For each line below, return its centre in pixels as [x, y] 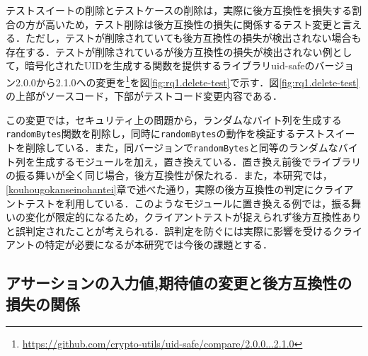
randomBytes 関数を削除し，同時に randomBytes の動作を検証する [151, 133]
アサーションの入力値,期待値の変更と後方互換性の [179, 283]
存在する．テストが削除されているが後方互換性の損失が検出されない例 [169, 51]
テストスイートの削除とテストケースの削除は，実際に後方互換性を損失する [179, 10]
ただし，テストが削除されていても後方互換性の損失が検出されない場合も [193, 38]
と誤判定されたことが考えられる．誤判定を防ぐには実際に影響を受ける [169, 230]
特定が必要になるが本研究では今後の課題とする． [159, 245]
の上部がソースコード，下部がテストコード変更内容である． [144, 96]
